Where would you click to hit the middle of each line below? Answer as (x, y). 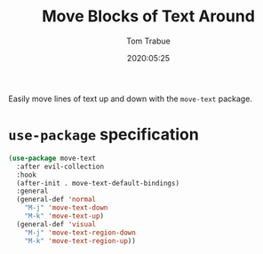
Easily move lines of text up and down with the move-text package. (130, 99)
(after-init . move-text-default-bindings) (98, 183)
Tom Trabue (148, 41)
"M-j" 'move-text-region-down (80, 233)
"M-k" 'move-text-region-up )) (80, 241)
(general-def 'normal (56, 200)
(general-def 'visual (56, 224)
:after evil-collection (60, 166)
